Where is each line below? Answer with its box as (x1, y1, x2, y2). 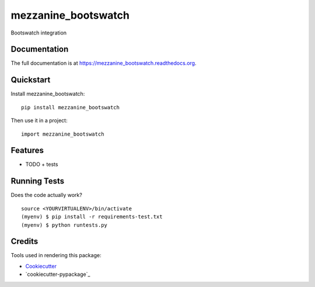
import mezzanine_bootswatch (21, 130, 104, 137)
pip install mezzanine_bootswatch (21, 104, 120, 110)
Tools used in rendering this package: (10, 252, 101, 259)
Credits (10, 237, 38, 247)
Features (10, 146, 44, 155)
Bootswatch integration (10, 29, 67, 36)
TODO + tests (25, 161, 58, 168)
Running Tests (10, 176, 64, 186)
